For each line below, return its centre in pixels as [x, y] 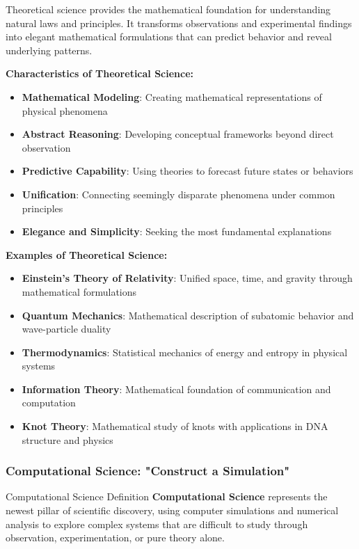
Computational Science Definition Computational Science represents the [167, 496]
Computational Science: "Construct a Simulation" [148, 471]
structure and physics [67, 439]
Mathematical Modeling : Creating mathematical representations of [172, 96]
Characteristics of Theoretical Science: [100, 73]
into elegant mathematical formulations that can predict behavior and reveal [169, 37]
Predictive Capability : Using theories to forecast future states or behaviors [188, 171]
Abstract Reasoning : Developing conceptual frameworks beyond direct [178, 134]
